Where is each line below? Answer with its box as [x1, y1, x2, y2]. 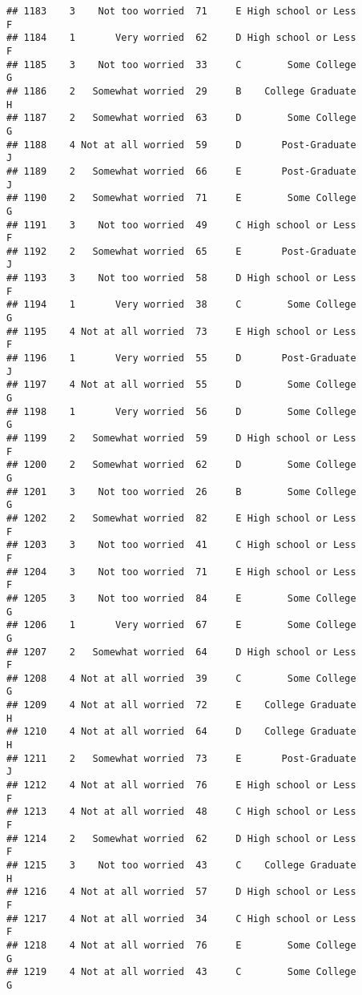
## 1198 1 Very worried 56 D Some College [6, 405, 356, 417]
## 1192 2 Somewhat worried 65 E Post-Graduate [6, 245, 356, 257]
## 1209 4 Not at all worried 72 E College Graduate [6, 699, 356, 711]
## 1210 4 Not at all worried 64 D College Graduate [6, 726, 356, 738]
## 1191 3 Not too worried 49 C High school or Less [6, 219, 356, 231]
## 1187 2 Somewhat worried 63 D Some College [6, 112, 356, 124]
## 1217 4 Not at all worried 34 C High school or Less [6, 912, 356, 925]
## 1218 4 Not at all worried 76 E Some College [6, 939, 356, 951]
